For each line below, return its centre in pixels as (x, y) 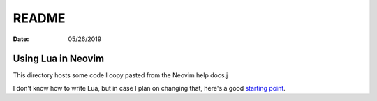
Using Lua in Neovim (59, 59)
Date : (21, 39)
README (39, 18)
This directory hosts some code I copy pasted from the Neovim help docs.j (120, 75)
